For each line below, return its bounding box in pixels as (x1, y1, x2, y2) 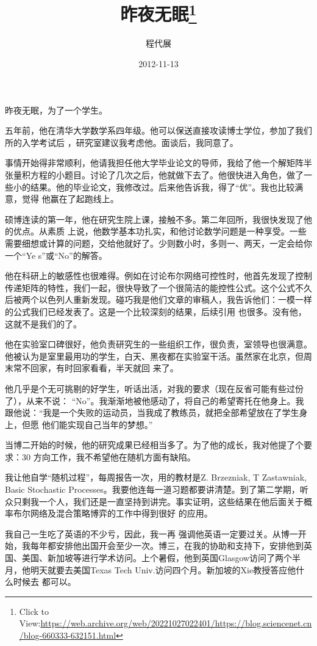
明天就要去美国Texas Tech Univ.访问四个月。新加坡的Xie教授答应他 (30, 563, 296, 576)
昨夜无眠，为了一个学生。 (5, 103, 107, 116)
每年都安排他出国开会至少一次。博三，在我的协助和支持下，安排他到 (30, 539, 304, 552)
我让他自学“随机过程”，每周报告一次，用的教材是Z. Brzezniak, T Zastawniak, (5, 471, 307, 484)
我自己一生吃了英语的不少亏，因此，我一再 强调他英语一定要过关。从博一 (5, 527, 298, 540)
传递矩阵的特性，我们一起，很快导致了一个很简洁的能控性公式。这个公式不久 (5, 281, 312, 294)
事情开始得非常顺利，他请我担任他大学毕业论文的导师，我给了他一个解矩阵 (5, 156, 304, 169)
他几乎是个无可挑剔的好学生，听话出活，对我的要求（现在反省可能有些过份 (5, 382, 304, 394)
